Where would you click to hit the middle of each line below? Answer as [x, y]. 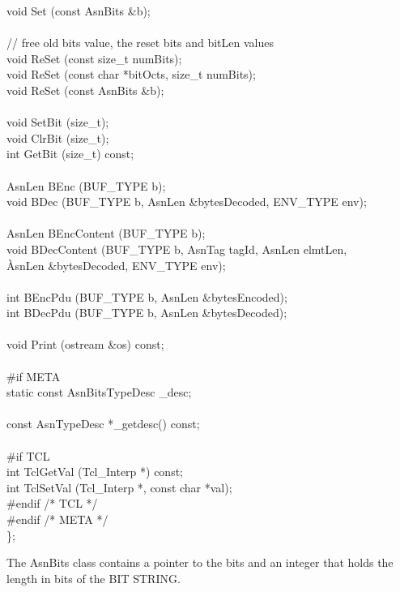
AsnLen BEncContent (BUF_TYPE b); [106, 233]
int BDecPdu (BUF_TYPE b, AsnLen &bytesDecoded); [147, 313]
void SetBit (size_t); [58, 122]
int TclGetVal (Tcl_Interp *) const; [95, 472]
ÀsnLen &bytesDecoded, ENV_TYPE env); [116, 265]
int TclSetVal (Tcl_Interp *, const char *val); [119, 487]
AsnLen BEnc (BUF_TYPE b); [86, 185]
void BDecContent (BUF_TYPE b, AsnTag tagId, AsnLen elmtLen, [177, 249]
